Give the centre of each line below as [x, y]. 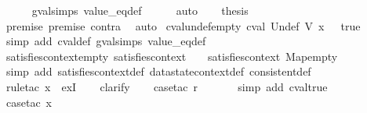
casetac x [29, 102]
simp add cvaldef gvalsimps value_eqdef [106, 41]
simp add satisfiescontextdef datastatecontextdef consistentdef [158, 71]
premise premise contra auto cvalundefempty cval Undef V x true [183, 25]
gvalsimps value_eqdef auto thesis [140, 10]
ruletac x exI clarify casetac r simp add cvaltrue [167, 86]
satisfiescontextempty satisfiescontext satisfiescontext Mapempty [172, 56]
